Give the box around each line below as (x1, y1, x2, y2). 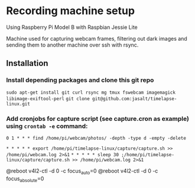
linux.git (6, 101, 31, 107)
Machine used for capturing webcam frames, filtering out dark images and (6, 35, 187, 42)
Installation (6, 58, 48, 68)
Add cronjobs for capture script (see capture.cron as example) (6, 114, 189, 123)
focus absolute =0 (6, 175, 44, 183)
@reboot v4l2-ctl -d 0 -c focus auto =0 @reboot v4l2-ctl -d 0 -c (6, 167, 158, 176)
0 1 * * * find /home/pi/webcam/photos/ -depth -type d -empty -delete (6, 135, 186, 141)
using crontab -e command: (6, 122, 88, 130)
